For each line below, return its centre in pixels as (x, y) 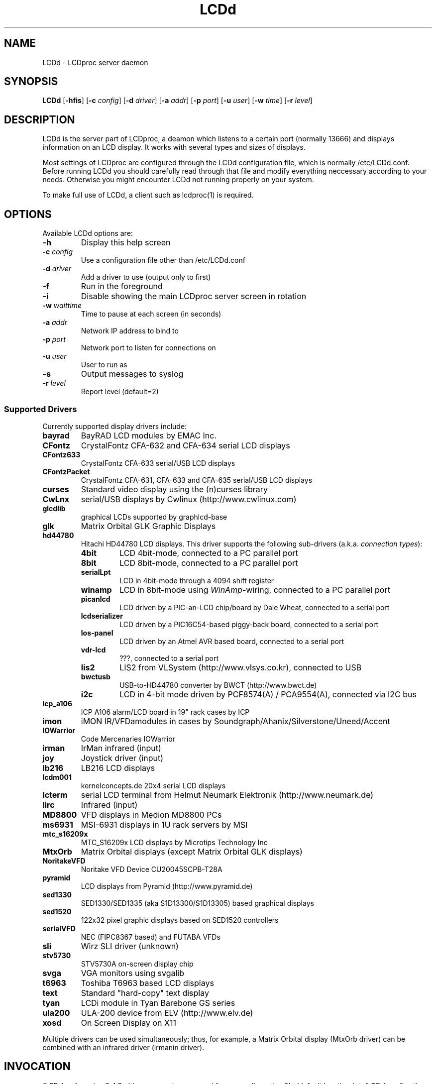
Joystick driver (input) (122, 758)
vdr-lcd (93, 650)
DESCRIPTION (40, 119)
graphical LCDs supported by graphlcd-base (154, 517)
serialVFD (59, 928)
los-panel (97, 633)
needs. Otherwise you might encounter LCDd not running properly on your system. (178, 180)
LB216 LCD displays (118, 768)
